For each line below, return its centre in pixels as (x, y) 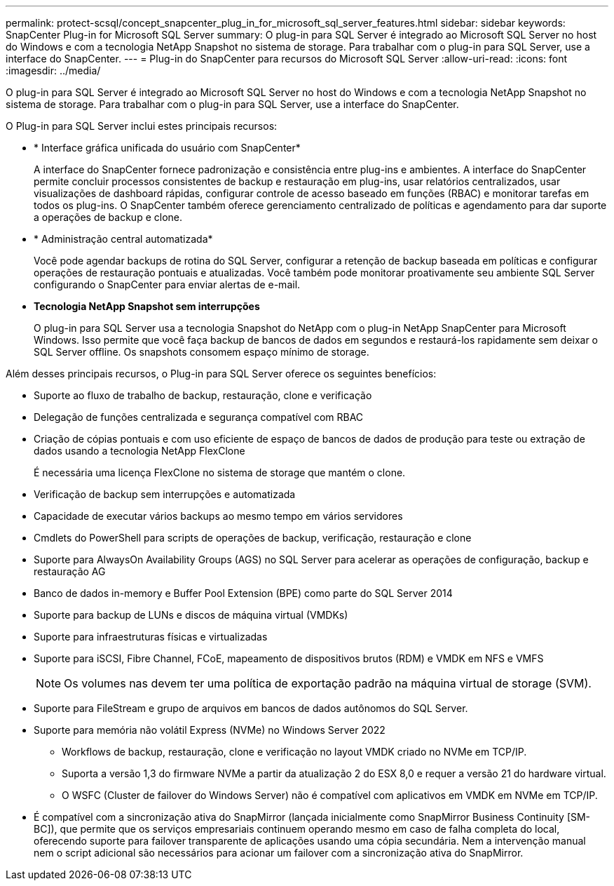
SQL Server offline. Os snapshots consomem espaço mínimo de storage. (202, 352)
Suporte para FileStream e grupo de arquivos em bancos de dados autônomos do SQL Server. (251, 708)
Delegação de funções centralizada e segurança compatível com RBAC (199, 417)
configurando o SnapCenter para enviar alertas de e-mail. (167, 284)
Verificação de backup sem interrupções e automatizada (165, 494)
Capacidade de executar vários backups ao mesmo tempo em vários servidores (218, 516)
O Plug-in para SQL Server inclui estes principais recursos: (142, 126)
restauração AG (70, 571)
